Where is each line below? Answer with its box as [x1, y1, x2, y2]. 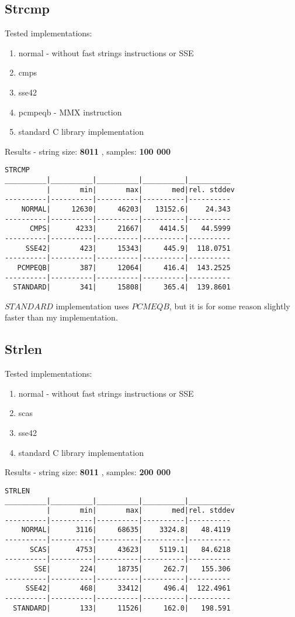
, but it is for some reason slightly [169, 299, 290, 312]
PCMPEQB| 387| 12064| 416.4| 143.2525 [17, 263, 231, 272]
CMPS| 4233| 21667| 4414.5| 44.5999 [29, 224, 231, 233]
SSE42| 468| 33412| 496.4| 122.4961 [25, 584, 231, 593]
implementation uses [55, 299, 129, 312]
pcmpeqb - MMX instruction [18, 105, 122, 118]
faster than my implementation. [5, 311, 118, 323]
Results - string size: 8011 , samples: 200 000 [5, 466, 171, 478]
